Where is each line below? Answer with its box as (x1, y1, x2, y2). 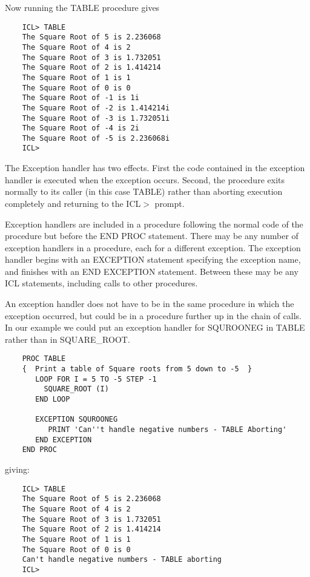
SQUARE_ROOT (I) (44, 385, 109, 394)
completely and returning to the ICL (5, 197, 141, 209)
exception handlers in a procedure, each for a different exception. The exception (5, 241, 301, 254)
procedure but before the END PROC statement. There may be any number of (5, 229, 298, 242)
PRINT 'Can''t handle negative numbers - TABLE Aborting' (48, 425, 287, 434)
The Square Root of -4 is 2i (22, 124, 139, 133)
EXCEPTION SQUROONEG (35, 415, 118, 424)
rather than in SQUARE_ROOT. (5, 332, 130, 345)
